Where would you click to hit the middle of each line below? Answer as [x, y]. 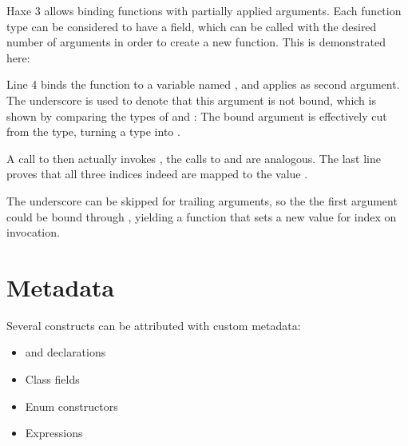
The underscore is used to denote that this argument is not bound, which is [191, 100]
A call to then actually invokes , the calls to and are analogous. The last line [194, 158]
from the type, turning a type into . [93, 131]
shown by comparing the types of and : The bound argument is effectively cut [197, 115]
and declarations [65, 352]
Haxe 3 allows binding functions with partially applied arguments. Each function [204, 10]
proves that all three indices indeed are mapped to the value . [157, 174]
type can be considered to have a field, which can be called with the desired [192, 26]
